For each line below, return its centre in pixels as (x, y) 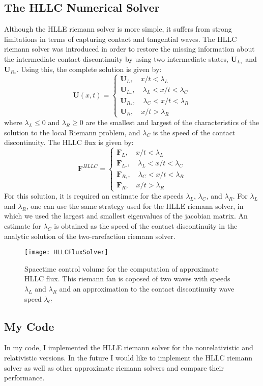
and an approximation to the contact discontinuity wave (147, 289)
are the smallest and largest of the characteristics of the (172, 122)
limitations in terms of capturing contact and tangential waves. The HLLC (121, 39)
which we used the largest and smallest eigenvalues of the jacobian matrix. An (126, 216)
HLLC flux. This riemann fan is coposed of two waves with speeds (127, 279)
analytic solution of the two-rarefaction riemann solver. (90, 236)
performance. (24, 378)
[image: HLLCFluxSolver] (66, 252)
